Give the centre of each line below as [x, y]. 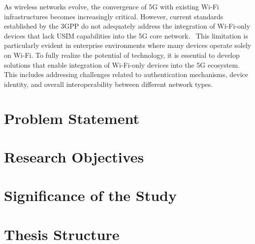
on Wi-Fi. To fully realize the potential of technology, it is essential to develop [122, 55]
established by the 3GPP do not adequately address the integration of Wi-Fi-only [127, 26]
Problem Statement [72, 118]
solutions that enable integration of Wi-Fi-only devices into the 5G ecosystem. [122, 64]
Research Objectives [74, 156]
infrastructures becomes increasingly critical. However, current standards [114, 16]
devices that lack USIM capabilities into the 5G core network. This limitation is [126, 35]
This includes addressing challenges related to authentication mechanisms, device [126, 74]
